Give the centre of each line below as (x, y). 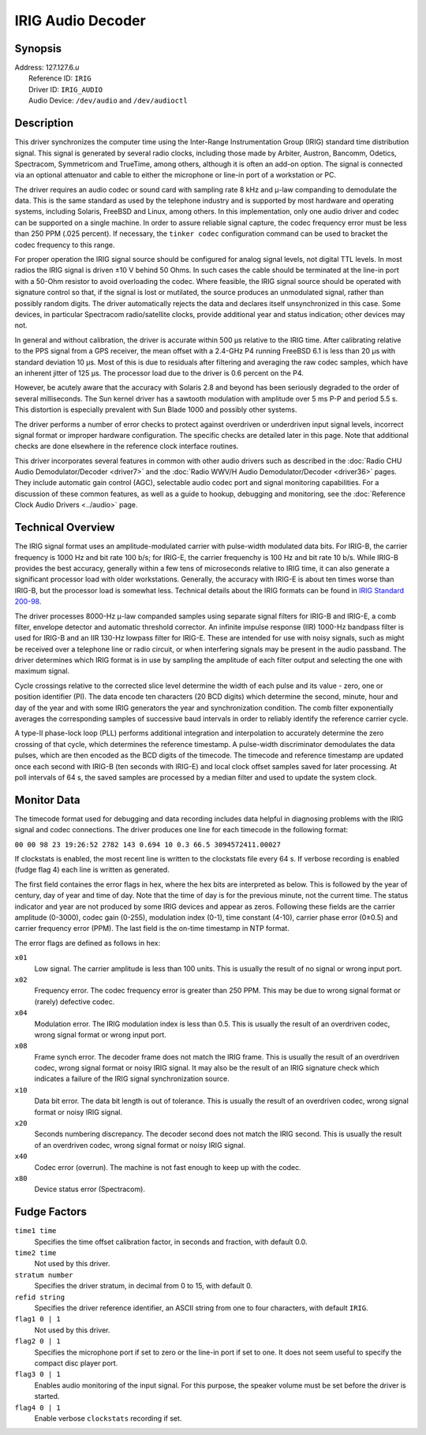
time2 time (35, 1253)
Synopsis (38, 49)
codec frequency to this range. (65, 245)
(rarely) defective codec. (75, 1001)
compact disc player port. (76, 1363)
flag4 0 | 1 (37, 1407)
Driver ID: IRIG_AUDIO (65, 89)
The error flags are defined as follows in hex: (88, 943)
